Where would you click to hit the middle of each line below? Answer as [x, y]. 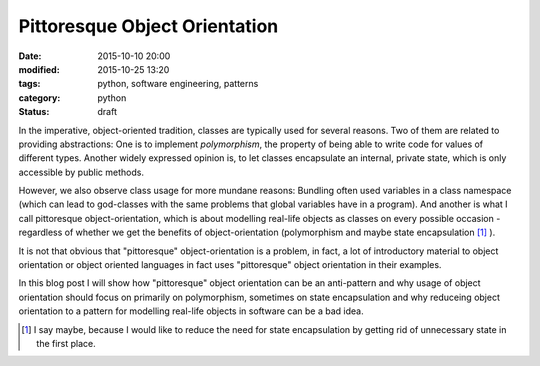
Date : [30, 56]
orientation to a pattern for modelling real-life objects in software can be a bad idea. [191, 311]
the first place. [66, 343]
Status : [34, 112]
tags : [29, 84]
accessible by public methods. [81, 172]
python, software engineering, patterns [178, 84]
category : [39, 97]
